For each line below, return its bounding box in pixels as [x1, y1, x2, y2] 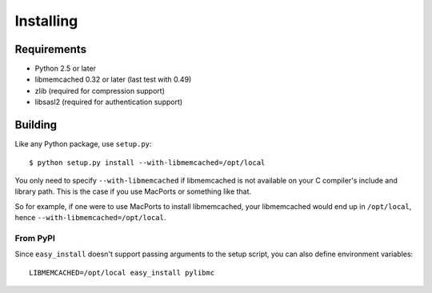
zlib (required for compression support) [34, 86, 166, 95]
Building [14, 118, 58, 132]
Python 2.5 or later [34, 64, 96, 74]
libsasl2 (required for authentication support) [34, 97, 183, 107]
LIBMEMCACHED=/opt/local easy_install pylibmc [29, 268, 215, 277]
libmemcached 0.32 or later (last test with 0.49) [34, 74, 192, 84]
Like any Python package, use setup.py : [14, 139, 152, 149]
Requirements [14, 42, 87, 56]
